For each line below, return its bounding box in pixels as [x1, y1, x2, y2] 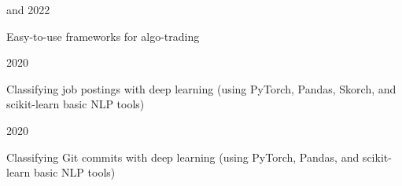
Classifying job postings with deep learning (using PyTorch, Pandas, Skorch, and [6, 80, 396, 97]
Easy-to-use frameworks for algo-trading [6, 27, 200, 44]
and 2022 [6, 2, 50, 17]
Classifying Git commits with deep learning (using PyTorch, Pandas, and [6, 148, 360, 165]
